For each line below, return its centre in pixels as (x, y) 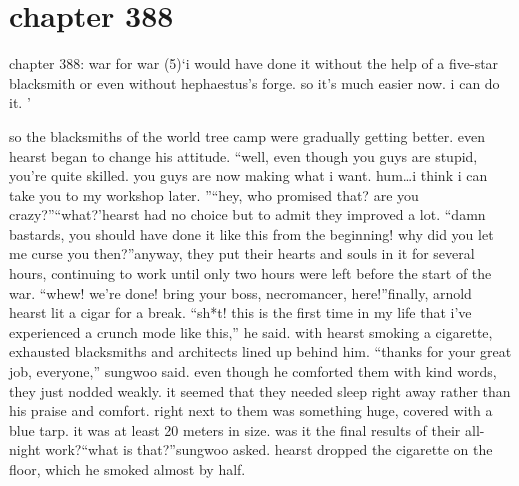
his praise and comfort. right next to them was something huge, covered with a (251, 410)
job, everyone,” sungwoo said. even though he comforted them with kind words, (253, 371)
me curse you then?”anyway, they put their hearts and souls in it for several (242, 253)
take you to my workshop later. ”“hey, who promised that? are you (214, 194)
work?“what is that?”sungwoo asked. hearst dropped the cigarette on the (269, 449)
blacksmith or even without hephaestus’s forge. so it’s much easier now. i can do (254, 82)
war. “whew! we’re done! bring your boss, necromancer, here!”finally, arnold (240, 292)
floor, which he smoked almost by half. (127, 469)
